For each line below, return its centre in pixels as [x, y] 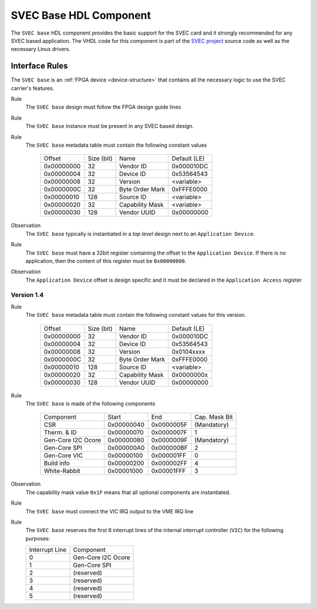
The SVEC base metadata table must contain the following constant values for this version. [136, 315]
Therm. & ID [60, 432]
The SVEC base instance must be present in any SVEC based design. [109, 126]
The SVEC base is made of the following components [90, 404]
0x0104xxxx [188, 351]
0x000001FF [169, 456]
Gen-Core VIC [63, 456]
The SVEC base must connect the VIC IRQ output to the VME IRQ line [109, 511]
